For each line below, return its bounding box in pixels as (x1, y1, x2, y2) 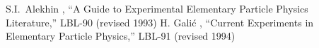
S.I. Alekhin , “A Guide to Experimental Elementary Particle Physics (6, 1, 308, 15)
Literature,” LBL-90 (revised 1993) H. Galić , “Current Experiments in (6, 15, 314, 29)
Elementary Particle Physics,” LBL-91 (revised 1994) (6, 29, 236, 43)
